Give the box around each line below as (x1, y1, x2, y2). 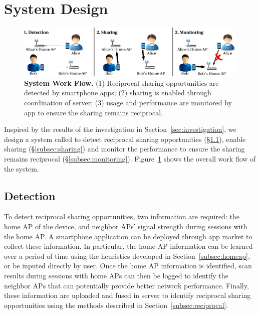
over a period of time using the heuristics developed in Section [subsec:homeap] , (4, 250, 250, 261)
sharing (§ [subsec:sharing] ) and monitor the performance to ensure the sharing (4, 143, 245, 154)
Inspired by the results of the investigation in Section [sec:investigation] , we (4, 124, 236, 134)
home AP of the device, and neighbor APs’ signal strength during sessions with (4, 221, 247, 232)
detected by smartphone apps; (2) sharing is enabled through (24, 87, 211, 98)
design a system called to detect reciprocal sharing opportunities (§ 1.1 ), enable (4, 133, 246, 144)
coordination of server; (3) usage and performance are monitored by (24, 97, 232, 108)
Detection (4, 188, 56, 203)
